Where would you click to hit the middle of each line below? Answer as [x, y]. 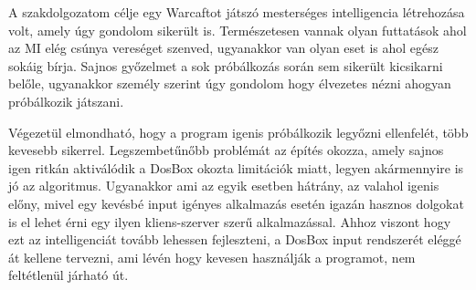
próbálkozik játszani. [66, 101]
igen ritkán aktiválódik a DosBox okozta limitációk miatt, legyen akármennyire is [236, 167]
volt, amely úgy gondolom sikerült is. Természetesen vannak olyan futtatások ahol [238, 30]
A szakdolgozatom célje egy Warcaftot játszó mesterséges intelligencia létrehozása [237, 12]
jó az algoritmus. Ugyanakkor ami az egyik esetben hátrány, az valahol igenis [224, 186]
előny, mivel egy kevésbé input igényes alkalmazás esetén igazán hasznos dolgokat [236, 203]
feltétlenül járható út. [69, 275]
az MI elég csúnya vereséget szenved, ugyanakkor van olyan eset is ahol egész [223, 48]
